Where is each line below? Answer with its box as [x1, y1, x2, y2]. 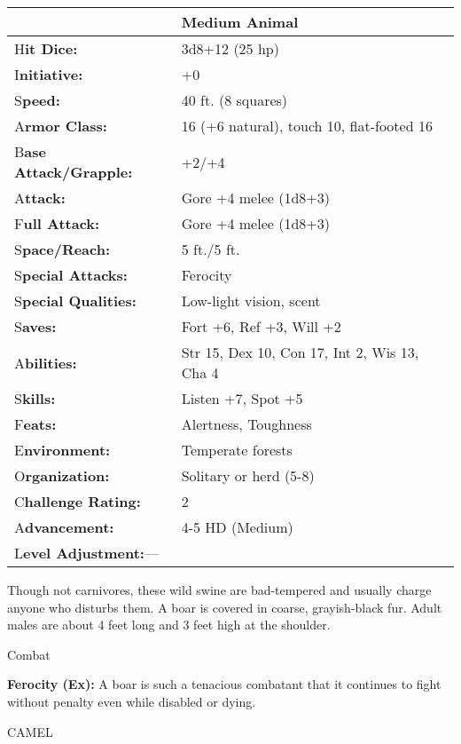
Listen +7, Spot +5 [181, 388, 303, 408]
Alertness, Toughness [181, 414, 312, 434]
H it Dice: [14, 38, 78, 59]
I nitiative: [14, 64, 83, 84]
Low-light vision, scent [181, 290, 321, 311]
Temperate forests [181, 439, 293, 460]
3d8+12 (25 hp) [181, 38, 279, 59]
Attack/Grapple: [14, 162, 133, 182]
